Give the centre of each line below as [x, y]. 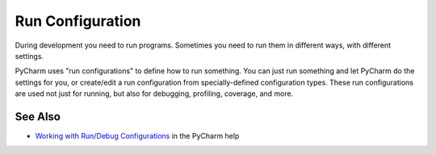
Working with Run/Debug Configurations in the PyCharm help [137, 136]
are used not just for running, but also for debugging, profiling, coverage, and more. [154, 94]
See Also [38, 117]
